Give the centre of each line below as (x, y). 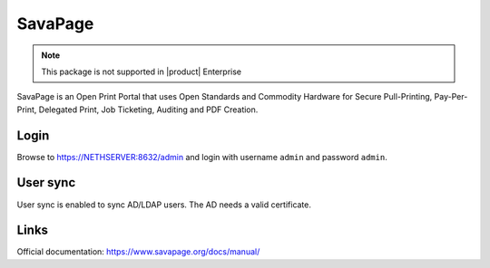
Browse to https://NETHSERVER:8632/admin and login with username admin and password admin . (202, 157)
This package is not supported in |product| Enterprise (142, 72)
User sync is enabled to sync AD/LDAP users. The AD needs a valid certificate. (164, 205)
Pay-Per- (451, 97)
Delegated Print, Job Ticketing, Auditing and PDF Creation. (148, 110)
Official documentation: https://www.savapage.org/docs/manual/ (138, 252)
